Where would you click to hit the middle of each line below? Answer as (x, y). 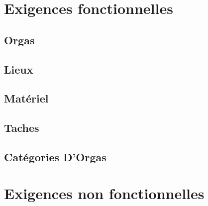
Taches (22, 128)
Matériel (26, 98)
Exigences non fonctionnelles (104, 193)
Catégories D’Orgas (55, 156)
